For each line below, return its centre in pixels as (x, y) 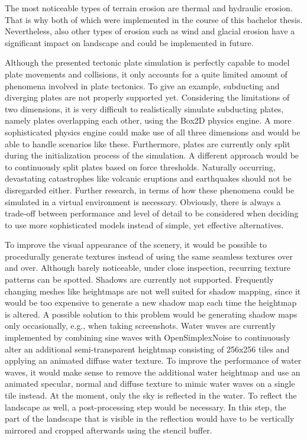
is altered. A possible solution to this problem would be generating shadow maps (151, 314)
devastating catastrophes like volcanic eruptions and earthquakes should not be (148, 178)
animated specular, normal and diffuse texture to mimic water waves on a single (150, 384)
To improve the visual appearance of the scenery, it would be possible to (136, 245)
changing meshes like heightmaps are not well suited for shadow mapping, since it (153, 291)
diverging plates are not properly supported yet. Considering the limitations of (147, 97)
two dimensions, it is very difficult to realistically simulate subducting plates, (144, 109)
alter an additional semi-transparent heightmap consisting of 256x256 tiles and (147, 349)
